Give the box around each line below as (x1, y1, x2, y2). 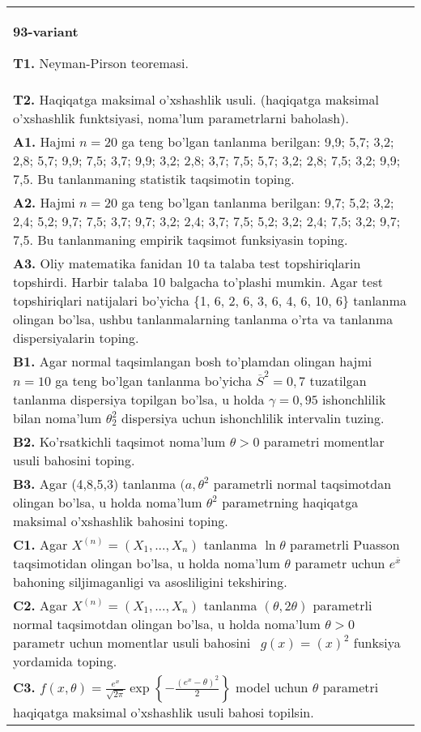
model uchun (236, 677, 308, 696)
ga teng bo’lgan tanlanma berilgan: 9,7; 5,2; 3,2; (121, 193, 394, 212)
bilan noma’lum (13, 408, 102, 427)
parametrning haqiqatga (222, 492, 359, 512)
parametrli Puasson (290, 534, 400, 554)
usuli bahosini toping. (13, 450, 135, 469)
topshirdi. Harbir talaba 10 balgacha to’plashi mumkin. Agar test (13, 272, 383, 291)
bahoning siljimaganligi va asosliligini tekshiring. (13, 571, 287, 591)
